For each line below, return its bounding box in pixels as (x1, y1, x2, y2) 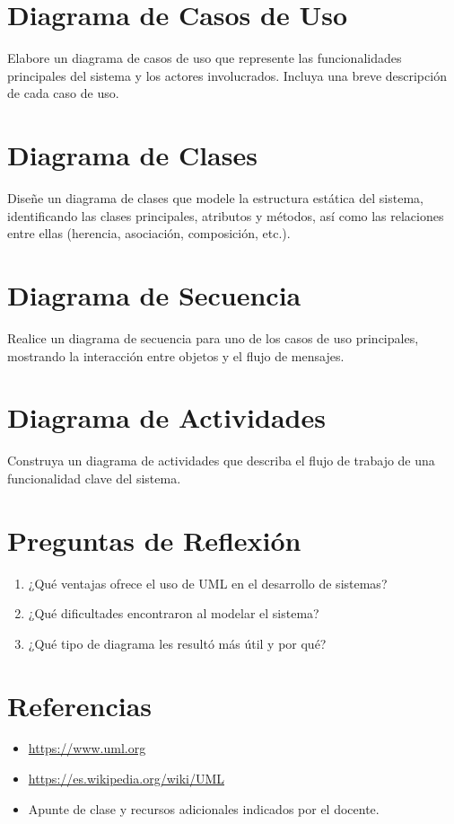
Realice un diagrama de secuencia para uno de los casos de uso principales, (7, 328, 419, 347)
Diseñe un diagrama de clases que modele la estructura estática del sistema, (7, 189, 423, 208)
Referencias (7, 687, 153, 723)
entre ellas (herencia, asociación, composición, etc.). (7, 224, 291, 243)
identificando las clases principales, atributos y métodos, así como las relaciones (7, 206, 444, 225)
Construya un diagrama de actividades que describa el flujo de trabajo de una (7, 451, 435, 470)
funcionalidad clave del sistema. (7, 468, 181, 487)
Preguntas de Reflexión (7, 521, 301, 558)
